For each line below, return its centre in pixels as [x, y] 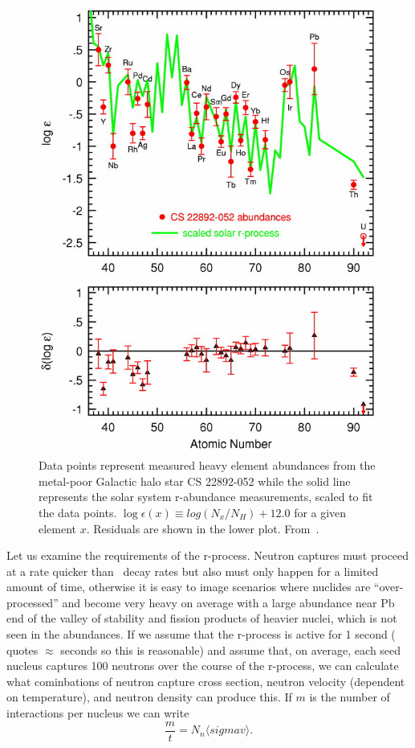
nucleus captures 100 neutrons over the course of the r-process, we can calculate [203, 666]
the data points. [78, 512]
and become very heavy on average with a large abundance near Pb [228, 602]
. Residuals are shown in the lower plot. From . [203, 528]
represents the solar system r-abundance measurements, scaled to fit [206, 497]
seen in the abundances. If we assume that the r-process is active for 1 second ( [201, 634]
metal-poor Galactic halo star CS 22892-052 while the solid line [195, 481]
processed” [33, 602]
